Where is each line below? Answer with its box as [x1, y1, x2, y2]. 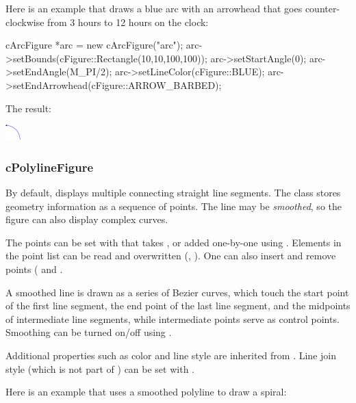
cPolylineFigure [5, 158, 94, 175]
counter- [305, 1, 340, 15]
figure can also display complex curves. [5, 212, 168, 226]
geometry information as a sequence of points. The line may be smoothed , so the [5, 198, 342, 213]
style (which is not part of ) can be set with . [5, 361, 194, 376]
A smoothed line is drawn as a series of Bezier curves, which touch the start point [5, 285, 349, 299]
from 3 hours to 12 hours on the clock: [47, 14, 209, 29]
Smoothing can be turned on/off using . [5, 325, 172, 339]
